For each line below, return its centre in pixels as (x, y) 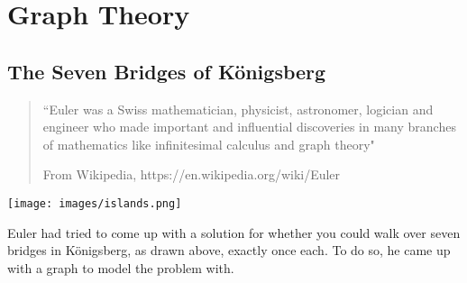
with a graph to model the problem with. (121, 267)
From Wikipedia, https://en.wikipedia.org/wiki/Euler (192, 174)
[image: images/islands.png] (95, 203)
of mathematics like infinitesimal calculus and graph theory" (209, 144)
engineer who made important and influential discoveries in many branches (249, 127)
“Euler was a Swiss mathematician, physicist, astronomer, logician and (238, 109)
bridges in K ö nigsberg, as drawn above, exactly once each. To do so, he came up (229, 250)
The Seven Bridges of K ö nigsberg (167, 71)
